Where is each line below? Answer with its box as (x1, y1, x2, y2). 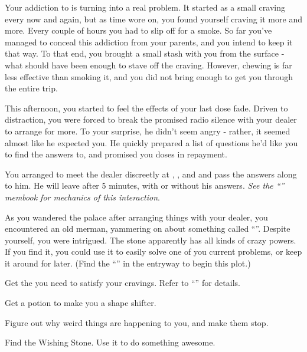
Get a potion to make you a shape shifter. (5, 297, 156, 309)
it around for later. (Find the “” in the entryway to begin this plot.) (5, 256, 251, 269)
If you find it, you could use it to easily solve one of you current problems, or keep (5, 245, 302, 258)
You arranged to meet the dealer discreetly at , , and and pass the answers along (5, 167, 297, 180)
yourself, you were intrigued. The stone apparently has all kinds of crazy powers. (5, 233, 296, 246)
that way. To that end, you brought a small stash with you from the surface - (5, 47, 285, 60)
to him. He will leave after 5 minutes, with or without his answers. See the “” (5, 179, 285, 192)
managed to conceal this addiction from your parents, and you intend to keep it (5, 35, 293, 48)
